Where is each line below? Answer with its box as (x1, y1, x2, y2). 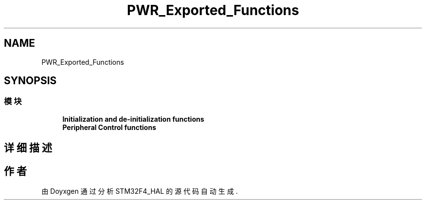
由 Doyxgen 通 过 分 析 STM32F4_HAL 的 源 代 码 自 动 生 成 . (41, 187, 238, 196)
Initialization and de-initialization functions (62, 114, 204, 123)
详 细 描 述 (4, 142, 52, 154)
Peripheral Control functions (62, 123, 157, 131)
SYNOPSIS (4, 74, 57, 87)
